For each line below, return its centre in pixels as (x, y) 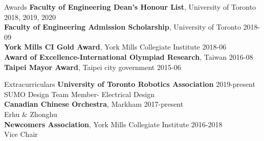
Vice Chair (21, 134)
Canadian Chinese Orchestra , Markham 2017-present (94, 104)
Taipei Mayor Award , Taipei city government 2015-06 (93, 67)
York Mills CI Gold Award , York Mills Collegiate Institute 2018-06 (115, 47)
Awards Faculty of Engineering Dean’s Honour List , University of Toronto (130, 7)
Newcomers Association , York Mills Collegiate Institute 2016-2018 (113, 124)
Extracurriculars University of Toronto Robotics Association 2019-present (130, 84)
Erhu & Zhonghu (31, 114)
